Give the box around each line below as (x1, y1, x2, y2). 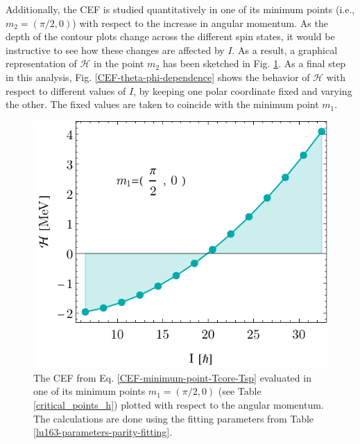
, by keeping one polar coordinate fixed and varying (133, 83, 352, 98)
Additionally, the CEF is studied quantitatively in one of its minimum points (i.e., (6, 2, 355, 16)
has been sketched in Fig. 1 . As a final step (162, 56, 346, 71)
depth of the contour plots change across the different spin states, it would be (6, 29, 335, 44)
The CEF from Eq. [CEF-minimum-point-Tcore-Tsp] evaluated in (33, 370, 311, 384)
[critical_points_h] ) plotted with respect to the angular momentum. (33, 397, 324, 411)
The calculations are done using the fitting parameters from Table (33, 411, 314, 425)
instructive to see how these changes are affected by (6, 42, 225, 57)
